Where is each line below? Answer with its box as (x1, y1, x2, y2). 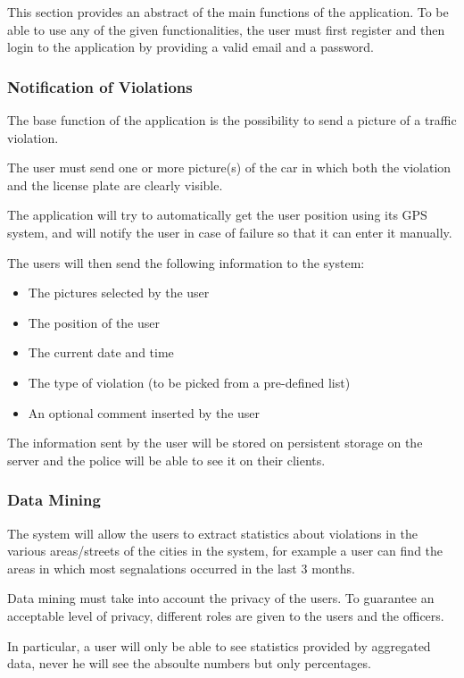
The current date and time (28, 343, 174, 362)
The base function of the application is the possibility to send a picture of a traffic (7, 111, 457, 129)
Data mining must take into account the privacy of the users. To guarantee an (7, 589, 435, 607)
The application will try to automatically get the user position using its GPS (7, 205, 427, 224)
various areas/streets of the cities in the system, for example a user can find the (7, 541, 443, 560)
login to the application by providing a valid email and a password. (7, 38, 374, 56)
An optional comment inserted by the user (28, 403, 261, 422)
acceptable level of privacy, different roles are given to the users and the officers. (7, 606, 444, 624)
